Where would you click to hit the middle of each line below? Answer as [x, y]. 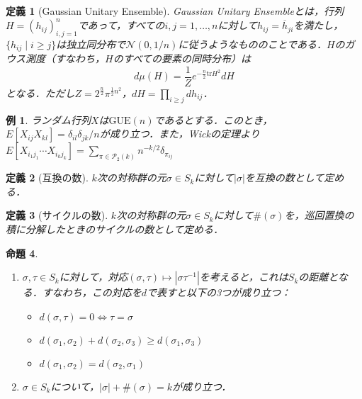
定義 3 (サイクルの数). [57, 215]
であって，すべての [121, 25]
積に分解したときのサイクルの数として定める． [114, 229]
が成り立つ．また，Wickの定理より [180, 134]
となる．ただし [40, 93]
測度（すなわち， [65, 58]
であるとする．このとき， [213, 119]
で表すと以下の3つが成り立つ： [219, 292]
